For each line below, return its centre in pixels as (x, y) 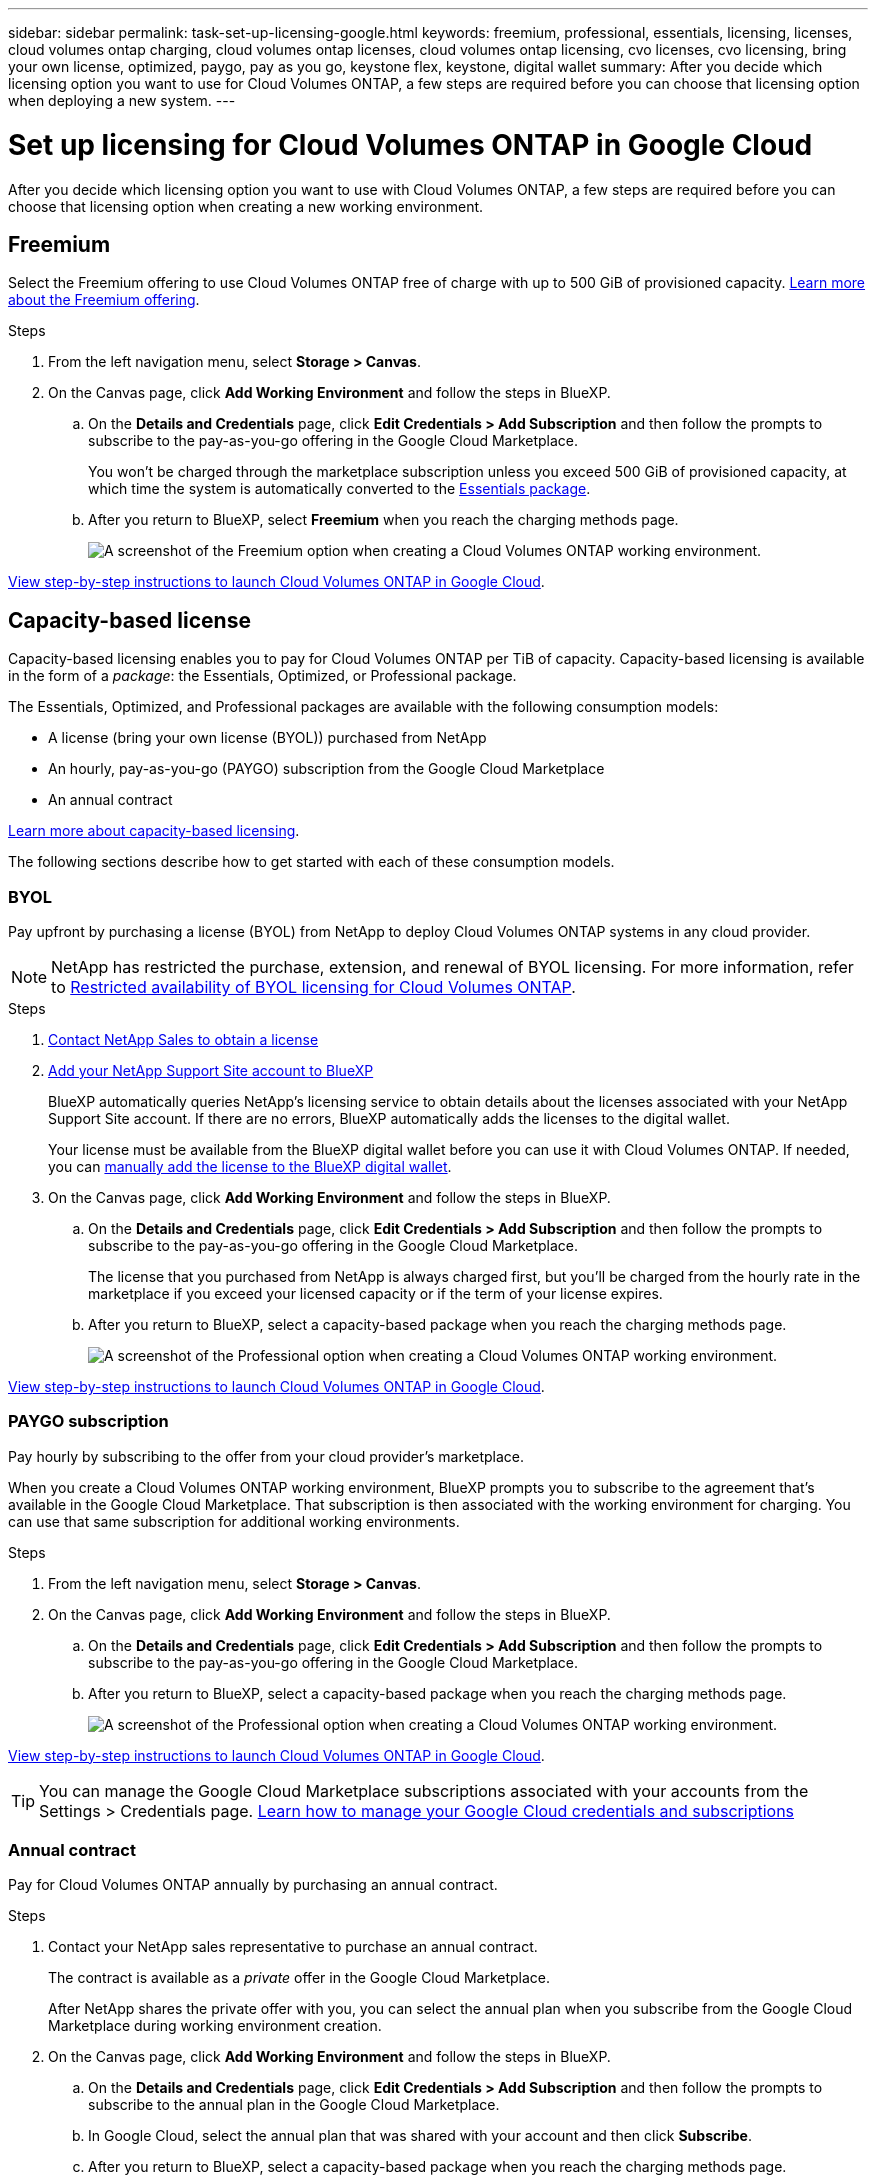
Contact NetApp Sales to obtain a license (183, 1039)
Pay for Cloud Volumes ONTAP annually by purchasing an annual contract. (253, 1885)
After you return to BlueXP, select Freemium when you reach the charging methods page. (383, 520)
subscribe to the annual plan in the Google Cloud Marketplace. (294, 2105)
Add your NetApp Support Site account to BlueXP (211, 1070)
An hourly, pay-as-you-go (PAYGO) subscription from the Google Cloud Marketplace (326, 769)
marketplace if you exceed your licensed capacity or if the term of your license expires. (375, 1293)
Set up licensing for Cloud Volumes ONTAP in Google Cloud (410, 144)
